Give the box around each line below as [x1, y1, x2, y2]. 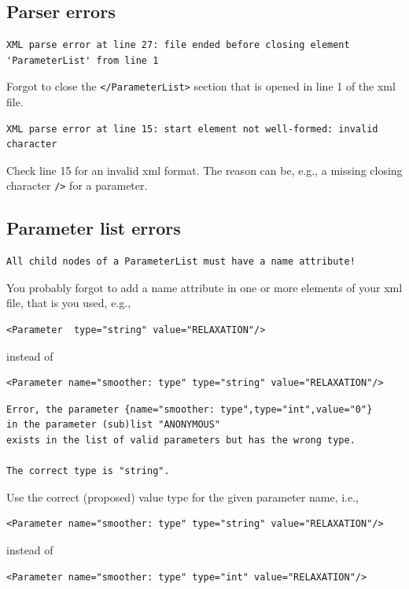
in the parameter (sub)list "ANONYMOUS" [6, 419, 221, 431]
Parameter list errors [6, 216, 181, 240]
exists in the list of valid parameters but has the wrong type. [6, 435, 356, 446]
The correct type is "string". [6, 465, 170, 477]
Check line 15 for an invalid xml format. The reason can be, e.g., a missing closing [6, 161, 403, 178]
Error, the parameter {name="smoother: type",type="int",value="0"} [6, 403, 373, 415]
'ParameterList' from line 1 [6, 54, 159, 66]
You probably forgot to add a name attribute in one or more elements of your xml [6, 279, 403, 295]
